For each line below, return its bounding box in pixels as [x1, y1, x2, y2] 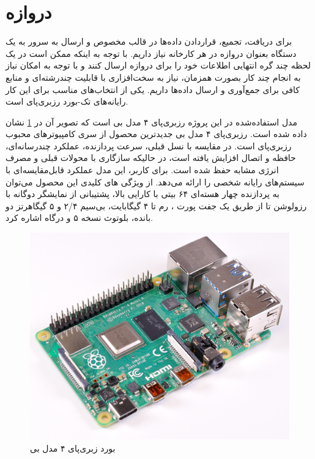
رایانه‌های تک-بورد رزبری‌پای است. [6, 95, 128, 108]
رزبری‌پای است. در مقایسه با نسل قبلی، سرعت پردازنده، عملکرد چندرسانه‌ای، [6, 139, 292, 152]
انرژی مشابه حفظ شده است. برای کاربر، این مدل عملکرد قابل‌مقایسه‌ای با [6, 163, 279, 176]
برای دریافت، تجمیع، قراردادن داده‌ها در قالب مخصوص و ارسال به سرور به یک [6, 35, 292, 48]
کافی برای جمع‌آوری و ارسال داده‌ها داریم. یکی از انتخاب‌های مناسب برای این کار [6, 83, 300, 95]
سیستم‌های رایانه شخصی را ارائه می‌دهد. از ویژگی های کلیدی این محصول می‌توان [6, 175, 305, 188]
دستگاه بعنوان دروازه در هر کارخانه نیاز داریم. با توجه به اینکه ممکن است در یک [6, 47, 297, 59]
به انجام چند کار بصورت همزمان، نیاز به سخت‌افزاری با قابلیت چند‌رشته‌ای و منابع [6, 70, 301, 83]
